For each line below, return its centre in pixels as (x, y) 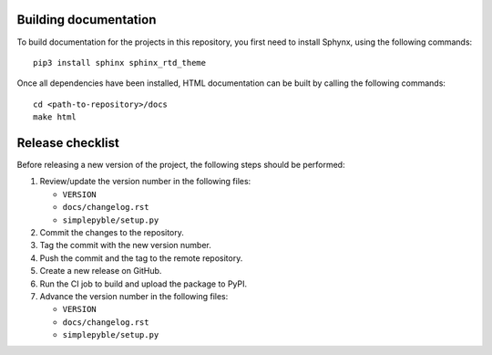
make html (55, 117)
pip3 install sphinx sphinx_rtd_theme (120, 63)
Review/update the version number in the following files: (145, 182)
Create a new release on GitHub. (101, 271)
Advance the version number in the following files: (134, 296)
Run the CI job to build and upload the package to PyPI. (143, 284)
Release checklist (68, 143)
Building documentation (87, 20)
